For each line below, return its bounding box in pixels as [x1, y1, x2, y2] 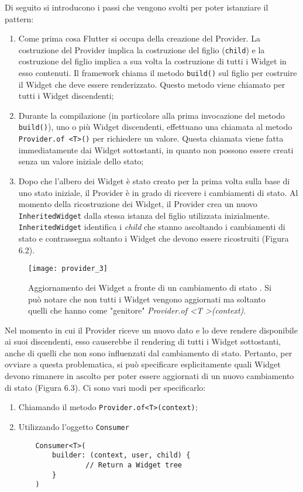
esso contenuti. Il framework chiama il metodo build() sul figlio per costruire [18, 67, 297, 79]
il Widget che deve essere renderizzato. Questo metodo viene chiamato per [18, 78, 285, 90]
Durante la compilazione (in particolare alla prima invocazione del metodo [18, 109, 285, 121]
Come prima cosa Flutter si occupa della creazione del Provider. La [18, 32, 260, 44]
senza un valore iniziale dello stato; [18, 155, 144, 167]
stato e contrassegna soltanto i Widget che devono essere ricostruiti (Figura [18, 232, 289, 245]
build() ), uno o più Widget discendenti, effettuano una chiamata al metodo [18, 121, 292, 133]
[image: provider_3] [28, 264, 108, 273]
